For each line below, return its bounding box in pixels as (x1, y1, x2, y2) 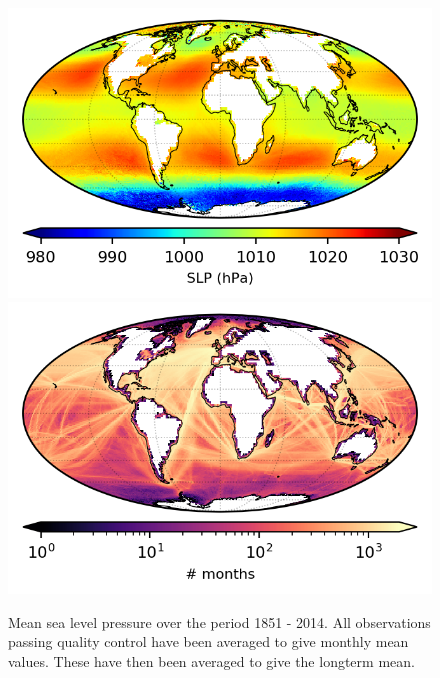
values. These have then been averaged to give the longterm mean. (8, 651, 415, 671)
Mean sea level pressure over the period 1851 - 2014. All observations (8, 611, 431, 632)
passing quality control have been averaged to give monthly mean (8, 631, 409, 652)
